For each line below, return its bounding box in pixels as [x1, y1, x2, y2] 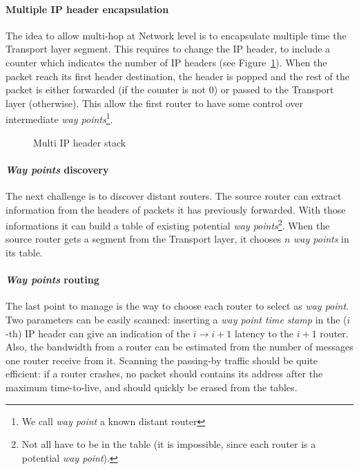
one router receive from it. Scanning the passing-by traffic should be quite [6, 352, 318, 367]
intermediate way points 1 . [6, 110, 113, 126]
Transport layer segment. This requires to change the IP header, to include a [6, 41, 331, 56]
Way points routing [6, 272, 99, 287]
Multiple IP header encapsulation [6, 1, 169, 16]
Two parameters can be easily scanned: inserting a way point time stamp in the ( [6, 312, 347, 327]
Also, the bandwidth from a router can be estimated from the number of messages [6, 339, 353, 354]
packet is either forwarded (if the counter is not [6, 82, 206, 97]
